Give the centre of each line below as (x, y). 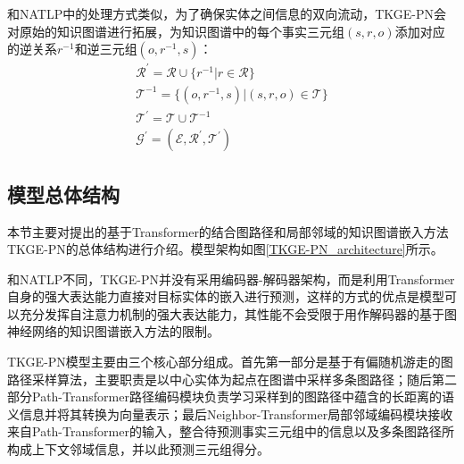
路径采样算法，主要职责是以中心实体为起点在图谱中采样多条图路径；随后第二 (232, 379)
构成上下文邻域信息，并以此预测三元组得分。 (138, 449)
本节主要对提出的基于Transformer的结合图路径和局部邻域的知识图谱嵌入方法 (228, 231)
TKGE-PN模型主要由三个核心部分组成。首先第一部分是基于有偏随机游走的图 (230, 362)
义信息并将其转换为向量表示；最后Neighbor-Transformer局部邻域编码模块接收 (230, 413)
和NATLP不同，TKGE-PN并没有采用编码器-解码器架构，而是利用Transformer (231, 278)
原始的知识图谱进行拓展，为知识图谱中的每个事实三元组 (182, 31)
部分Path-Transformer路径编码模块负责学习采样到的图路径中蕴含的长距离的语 (231, 397)
